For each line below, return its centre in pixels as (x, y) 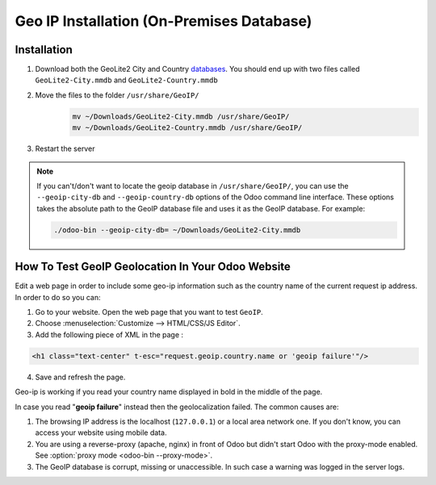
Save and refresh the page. (80, 377)
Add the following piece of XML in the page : (109, 334)
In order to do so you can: (58, 297)
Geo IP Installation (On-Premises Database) (163, 21)
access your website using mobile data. (101, 433)
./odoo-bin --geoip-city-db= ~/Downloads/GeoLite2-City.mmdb (177, 230)
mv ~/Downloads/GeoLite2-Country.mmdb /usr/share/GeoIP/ (187, 128)
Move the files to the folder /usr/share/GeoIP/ (117, 95)
